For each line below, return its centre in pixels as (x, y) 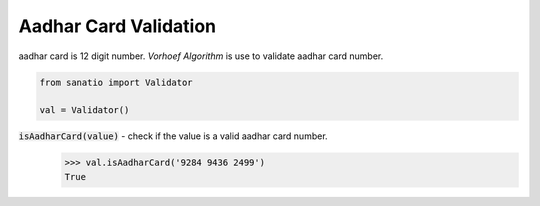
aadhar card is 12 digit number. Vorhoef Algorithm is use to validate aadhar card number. (201, 56)
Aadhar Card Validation (117, 26)
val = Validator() (84, 110)
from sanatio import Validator (116, 82)
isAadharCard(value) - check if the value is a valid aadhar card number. (173, 136)
